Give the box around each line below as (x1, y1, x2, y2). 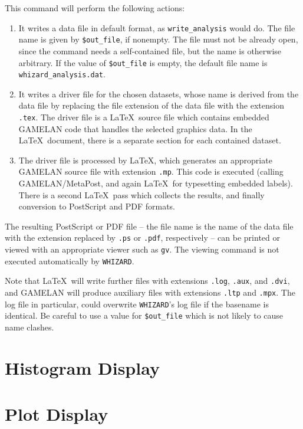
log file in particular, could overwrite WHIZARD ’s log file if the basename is (5, 297, 269, 310)
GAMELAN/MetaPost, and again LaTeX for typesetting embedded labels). (18, 177, 293, 189)
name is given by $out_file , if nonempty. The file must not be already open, (18, 33, 298, 45)
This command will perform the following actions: (5, 2, 185, 14)
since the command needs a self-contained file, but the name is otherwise (18, 44, 282, 57)
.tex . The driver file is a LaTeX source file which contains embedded (18, 111, 269, 123)
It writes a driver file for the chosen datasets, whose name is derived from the (18, 87, 299, 100)
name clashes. (5, 321, 54, 333)
